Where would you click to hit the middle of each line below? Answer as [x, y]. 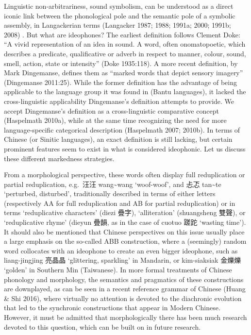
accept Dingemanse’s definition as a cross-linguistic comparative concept [111, 110]
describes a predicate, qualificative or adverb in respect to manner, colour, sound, [125, 53]
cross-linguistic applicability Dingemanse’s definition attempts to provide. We [119, 101]
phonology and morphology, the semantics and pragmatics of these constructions [124, 279]
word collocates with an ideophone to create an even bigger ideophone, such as [121, 250]
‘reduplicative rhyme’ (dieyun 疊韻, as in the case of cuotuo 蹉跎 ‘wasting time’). [125, 222]
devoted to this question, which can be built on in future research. [102, 327]
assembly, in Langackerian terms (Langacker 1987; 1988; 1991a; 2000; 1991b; [117, 25]
